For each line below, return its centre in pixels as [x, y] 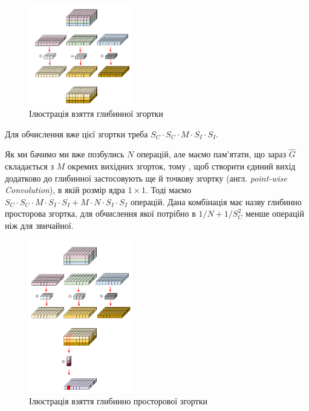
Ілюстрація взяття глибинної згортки [96, 113]
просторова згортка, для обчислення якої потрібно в [100, 213]
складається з [29, 166]
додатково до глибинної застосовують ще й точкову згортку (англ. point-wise [146, 178]
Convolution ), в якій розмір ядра [65, 190]
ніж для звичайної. [39, 225]
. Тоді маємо [169, 190]
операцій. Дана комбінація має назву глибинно [216, 201]
